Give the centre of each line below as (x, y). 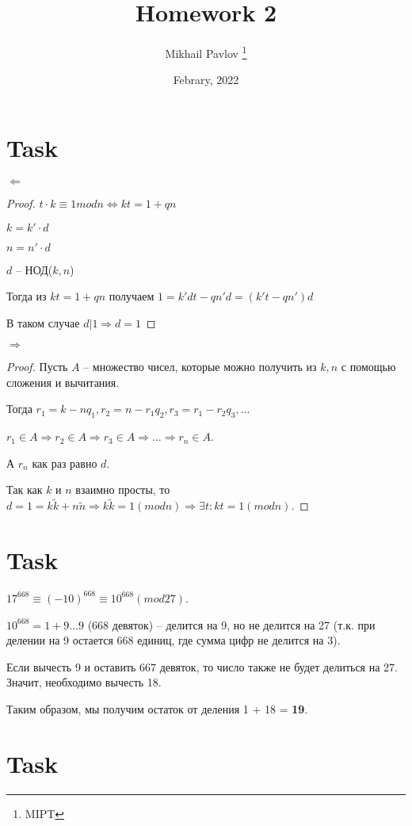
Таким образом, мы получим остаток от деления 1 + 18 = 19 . (157, 708)
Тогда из (27, 296)
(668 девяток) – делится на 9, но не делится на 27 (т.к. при (231, 624)
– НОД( (34, 269)
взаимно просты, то (123, 489)
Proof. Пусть (37, 367)
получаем (132, 296)
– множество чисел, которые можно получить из (200, 367)
